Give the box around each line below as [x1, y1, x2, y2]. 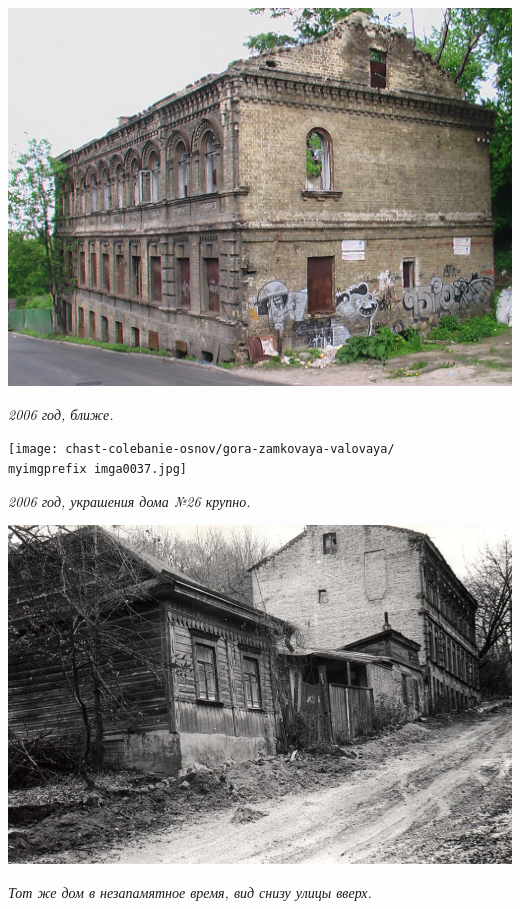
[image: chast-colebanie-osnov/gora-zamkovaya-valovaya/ [8, 442, 395, 457]
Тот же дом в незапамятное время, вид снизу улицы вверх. [8, 881, 372, 902]
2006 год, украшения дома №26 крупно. [8, 490, 251, 511]
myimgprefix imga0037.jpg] [8, 461, 187, 476]
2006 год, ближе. [8, 403, 114, 424]
